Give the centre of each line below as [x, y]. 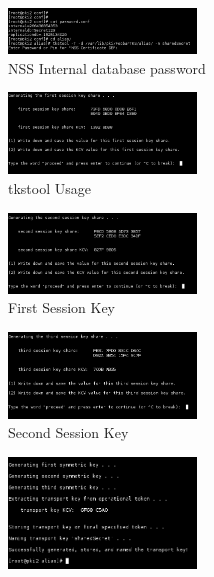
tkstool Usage [49, 187]
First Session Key [62, 307]
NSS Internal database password [107, 67]
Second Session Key [68, 432]
